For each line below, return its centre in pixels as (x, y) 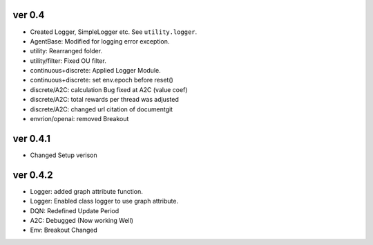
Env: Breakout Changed (64, 230)
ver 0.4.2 (33, 175)
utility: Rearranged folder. (66, 51)
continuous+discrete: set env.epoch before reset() (102, 80)
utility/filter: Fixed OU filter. (68, 61)
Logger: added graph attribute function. (86, 191)
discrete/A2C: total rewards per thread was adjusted (104, 100)
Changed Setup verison (64, 155)
